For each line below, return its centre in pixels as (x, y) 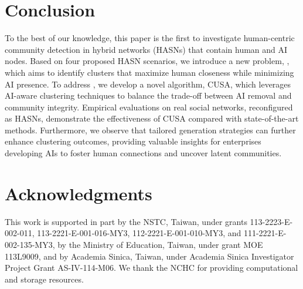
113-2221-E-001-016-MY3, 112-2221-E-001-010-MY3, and (139, 233)
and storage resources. (44, 279)
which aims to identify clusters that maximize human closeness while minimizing (149, 72)
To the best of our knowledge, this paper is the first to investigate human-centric (150, 38)
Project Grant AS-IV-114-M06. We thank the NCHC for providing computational (151, 268)
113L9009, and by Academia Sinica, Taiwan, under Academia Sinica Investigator (149, 256)
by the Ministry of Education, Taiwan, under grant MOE (160, 244)
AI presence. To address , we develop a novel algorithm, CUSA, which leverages (148, 84)
